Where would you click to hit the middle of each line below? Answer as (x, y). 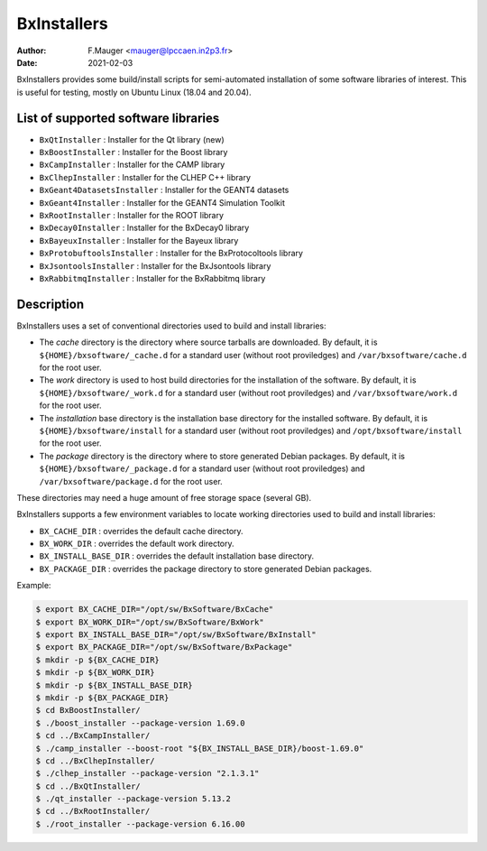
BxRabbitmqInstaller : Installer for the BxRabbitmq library (152, 278)
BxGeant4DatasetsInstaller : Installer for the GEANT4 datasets (164, 190)
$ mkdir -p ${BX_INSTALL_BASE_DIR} (114, 685)
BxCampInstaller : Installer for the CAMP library (132, 165)
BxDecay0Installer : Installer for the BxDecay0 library (144, 228)
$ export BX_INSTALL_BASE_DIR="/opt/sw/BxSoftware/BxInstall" (176, 635)
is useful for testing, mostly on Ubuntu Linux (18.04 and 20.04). (134, 92)
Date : (27, 62)
